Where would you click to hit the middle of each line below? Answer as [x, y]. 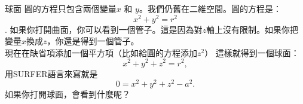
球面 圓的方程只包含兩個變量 [61, 8]
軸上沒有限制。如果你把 [253, 29]
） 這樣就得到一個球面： [252, 52]
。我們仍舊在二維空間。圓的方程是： [210, 8]
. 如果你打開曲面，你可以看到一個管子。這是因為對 [104, 29]
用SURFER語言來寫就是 [51, 73]
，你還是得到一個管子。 [93, 41]
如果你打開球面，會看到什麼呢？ [68, 94]
